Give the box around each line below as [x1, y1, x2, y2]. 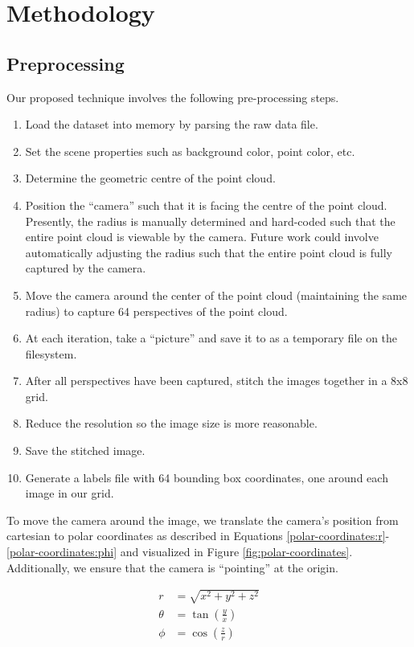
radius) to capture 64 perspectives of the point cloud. [25, 302, 288, 319]
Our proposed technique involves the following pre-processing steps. [6, 88, 339, 105]
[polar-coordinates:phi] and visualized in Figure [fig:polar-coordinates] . [6, 543, 353, 560]
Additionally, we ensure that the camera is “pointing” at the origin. [6, 559, 338, 575]
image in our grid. [25, 485, 114, 502]
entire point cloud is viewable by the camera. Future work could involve [25, 228, 379, 245]
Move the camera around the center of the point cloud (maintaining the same [25, 286, 408, 303]
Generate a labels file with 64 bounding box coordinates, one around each [25, 469, 388, 485]
